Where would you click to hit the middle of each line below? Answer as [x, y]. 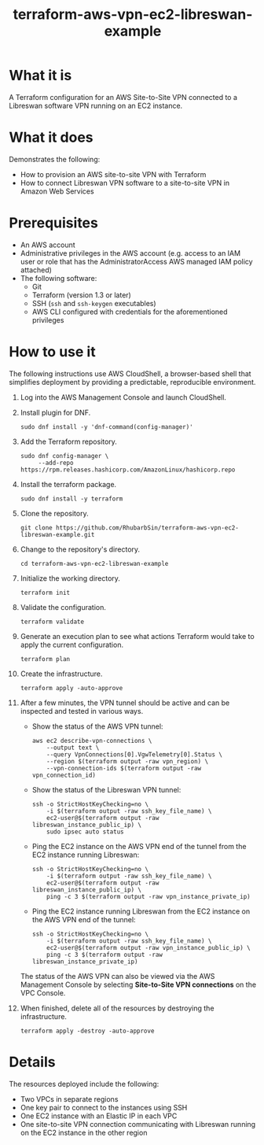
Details [32, 1062]
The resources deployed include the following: [84, 1084]
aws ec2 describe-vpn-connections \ [92, 741]
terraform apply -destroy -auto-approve [87, 1031]
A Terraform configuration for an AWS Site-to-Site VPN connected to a [123, 97]
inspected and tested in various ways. [82, 711]
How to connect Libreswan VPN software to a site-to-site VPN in [125, 183]
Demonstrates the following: [55, 159]
